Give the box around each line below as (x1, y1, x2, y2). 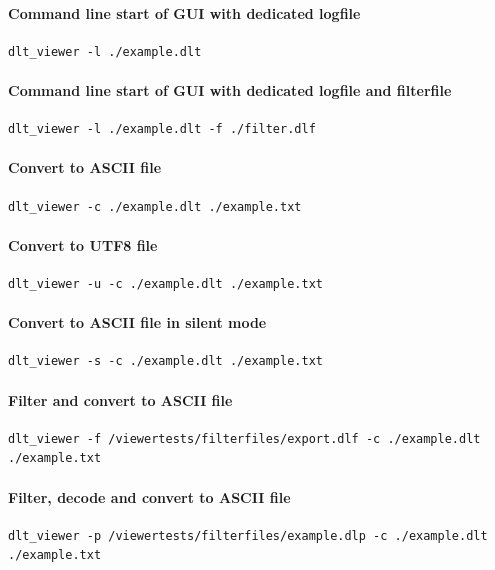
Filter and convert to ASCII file (8, 389, 233, 410)
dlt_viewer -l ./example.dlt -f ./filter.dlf (8, 122, 316, 137)
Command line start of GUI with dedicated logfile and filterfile (8, 79, 452, 100)
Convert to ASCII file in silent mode (8, 312, 267, 333)
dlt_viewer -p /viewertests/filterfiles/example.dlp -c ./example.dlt (8, 528, 488, 543)
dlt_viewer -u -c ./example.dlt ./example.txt (8, 276, 323, 291)
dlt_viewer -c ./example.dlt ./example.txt (8, 199, 302, 214)
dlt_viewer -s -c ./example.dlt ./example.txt (8, 354, 323, 369)
